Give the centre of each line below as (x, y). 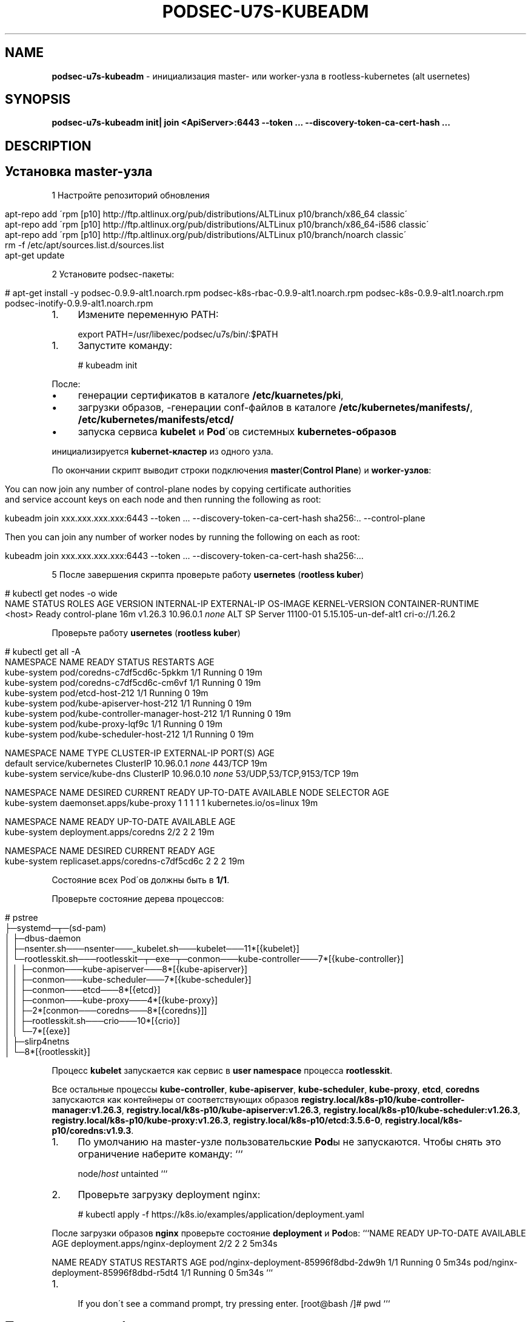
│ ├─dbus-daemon (43, 938)
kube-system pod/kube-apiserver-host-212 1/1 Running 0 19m (128, 703)
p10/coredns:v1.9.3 (92, 1130)
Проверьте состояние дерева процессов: (138, 898)
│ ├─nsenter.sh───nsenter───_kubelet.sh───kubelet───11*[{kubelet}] (152, 948)
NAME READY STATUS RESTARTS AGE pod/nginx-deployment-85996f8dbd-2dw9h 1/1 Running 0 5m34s (261, 1262)
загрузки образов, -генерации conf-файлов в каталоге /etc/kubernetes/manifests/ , (275, 407)
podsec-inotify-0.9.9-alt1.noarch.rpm (79, 303)
